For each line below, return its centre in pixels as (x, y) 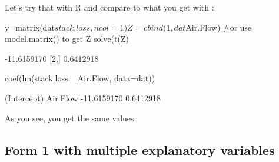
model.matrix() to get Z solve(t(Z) (67, 39)
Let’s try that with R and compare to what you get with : (109, 7)
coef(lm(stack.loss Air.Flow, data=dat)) (80, 78)
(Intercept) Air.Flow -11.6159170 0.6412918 (83, 97)
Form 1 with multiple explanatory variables (140, 149)
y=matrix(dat (30, 27)
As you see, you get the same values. (71, 118)
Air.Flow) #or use (219, 27)
